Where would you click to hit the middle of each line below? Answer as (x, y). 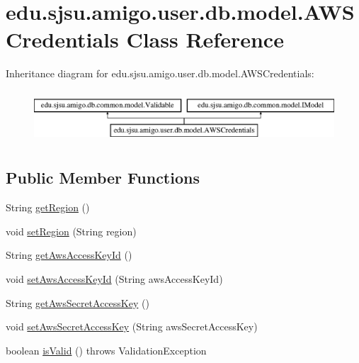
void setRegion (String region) (71, 231)
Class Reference (205, 39)
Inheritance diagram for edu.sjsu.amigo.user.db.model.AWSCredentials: (160, 73)
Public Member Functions (103, 178)
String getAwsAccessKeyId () (69, 255)
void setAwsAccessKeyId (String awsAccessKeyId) (114, 279)
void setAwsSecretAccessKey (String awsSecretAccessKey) (132, 326)
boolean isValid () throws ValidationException (106, 350)
